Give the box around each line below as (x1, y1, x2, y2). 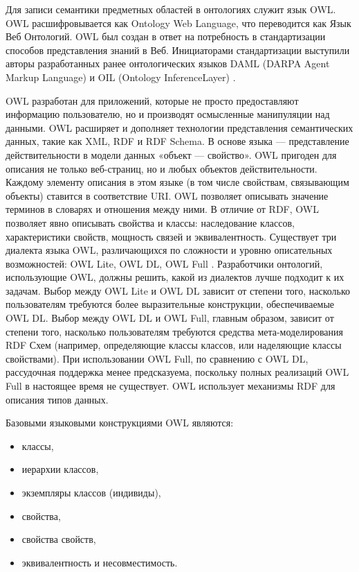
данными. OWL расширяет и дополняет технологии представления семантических (6, 120, 353, 135)
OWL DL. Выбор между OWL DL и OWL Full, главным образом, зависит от (6, 311, 334, 325)
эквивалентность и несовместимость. (21, 555, 178, 569)
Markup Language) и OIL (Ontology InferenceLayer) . (6, 69, 236, 84)
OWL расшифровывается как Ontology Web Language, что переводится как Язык (6, 15, 351, 30)
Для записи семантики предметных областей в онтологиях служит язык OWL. (6, 2, 336, 16)
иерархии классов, (21, 462, 99, 476)
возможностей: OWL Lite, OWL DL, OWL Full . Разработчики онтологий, (6, 256, 323, 270)
